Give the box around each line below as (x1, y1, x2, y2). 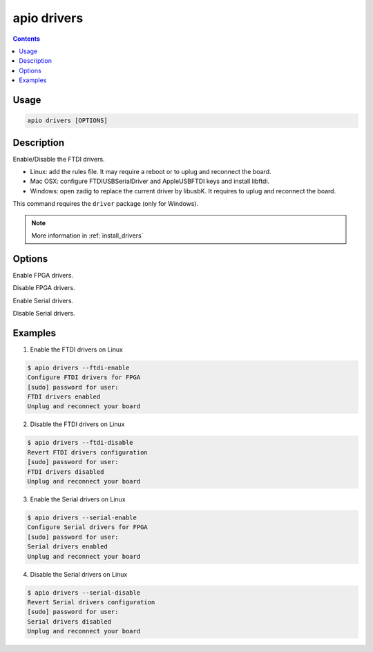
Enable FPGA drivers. (12, 271, 74, 279)
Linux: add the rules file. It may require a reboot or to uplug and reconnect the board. (30, 168, 272, 175)
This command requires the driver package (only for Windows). (12, 200, 199, 208)
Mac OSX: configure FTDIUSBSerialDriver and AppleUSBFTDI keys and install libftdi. (30, 177, 270, 186)
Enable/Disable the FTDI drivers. (12, 155, 105, 163)
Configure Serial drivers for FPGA (27, 524, 148, 531)
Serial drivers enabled (27, 543, 108, 550)
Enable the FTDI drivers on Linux (30, 345, 124, 354)
